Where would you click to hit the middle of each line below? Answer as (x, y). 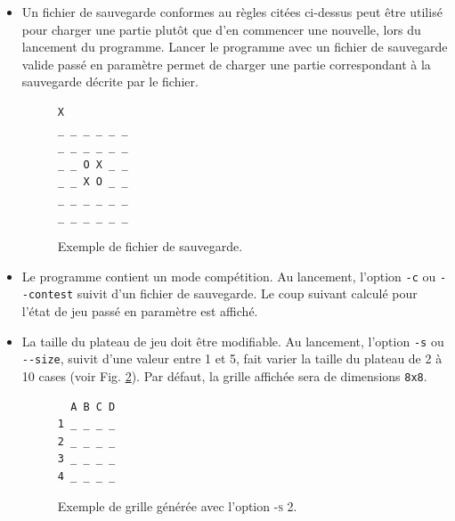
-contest (48, 295)
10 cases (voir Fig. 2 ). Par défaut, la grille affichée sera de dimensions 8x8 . (224, 375)
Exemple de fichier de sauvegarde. (150, 246)
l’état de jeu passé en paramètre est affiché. (140, 311)
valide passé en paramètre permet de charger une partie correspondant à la (226, 64)
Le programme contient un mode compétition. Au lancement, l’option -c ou (229, 276)
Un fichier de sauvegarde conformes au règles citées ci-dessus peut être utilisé (232, 12)
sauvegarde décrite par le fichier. (110, 81)
